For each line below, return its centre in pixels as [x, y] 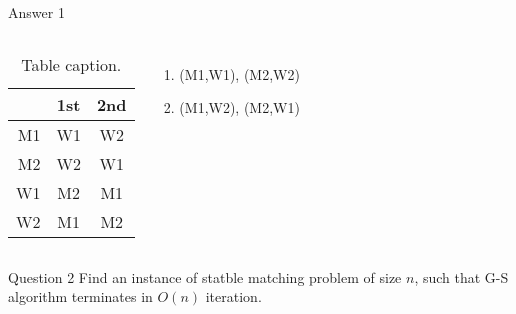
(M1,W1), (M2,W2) [239, 73]
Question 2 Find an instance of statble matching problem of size [205, 276]
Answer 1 [36, 12]
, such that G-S [461, 276]
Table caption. [71, 64]
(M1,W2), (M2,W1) [239, 107]
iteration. [233, 296]
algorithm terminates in [80, 296]
